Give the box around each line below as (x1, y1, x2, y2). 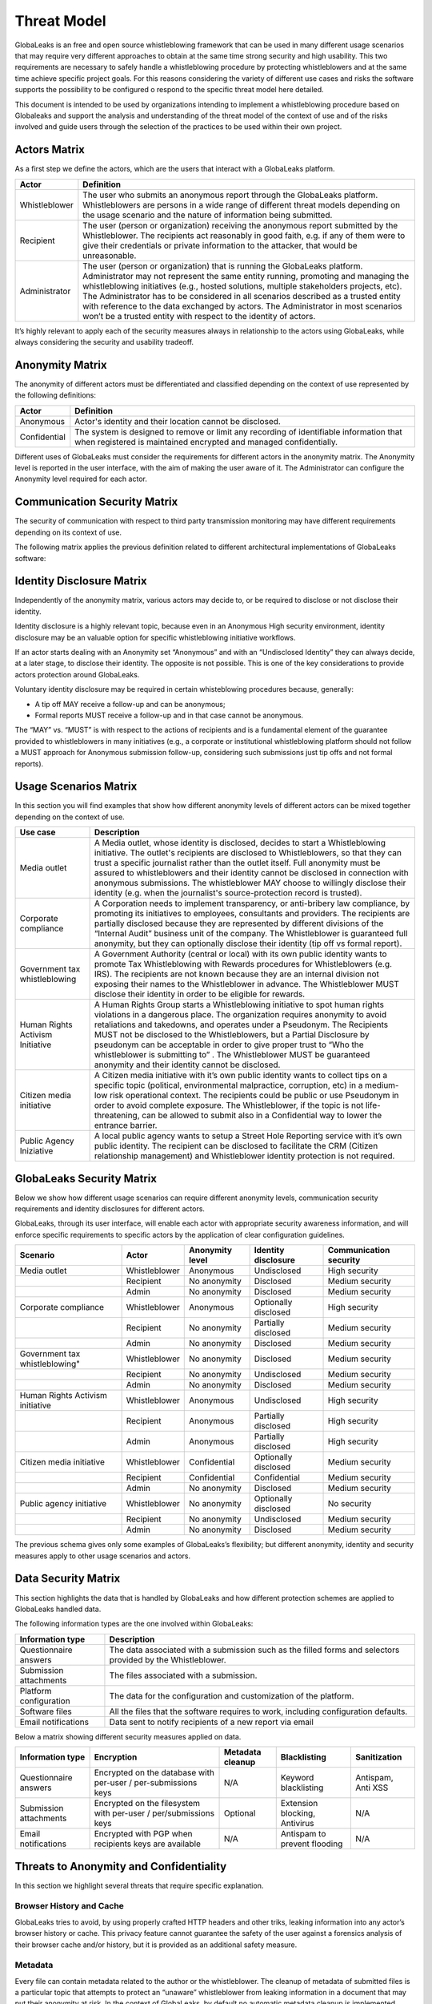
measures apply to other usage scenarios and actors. (14, 1551, 191, 1561)
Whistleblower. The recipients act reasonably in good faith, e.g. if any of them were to (82, 229, 406, 240)
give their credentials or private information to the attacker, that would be (82, 240, 358, 251)
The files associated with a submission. (109, 1670, 258, 1681)
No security (327, 1498, 372, 1509)
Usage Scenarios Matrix (14, 780, 138, 794)
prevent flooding (280, 1838, 343, 1849)
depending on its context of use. (14, 527, 122, 537)
